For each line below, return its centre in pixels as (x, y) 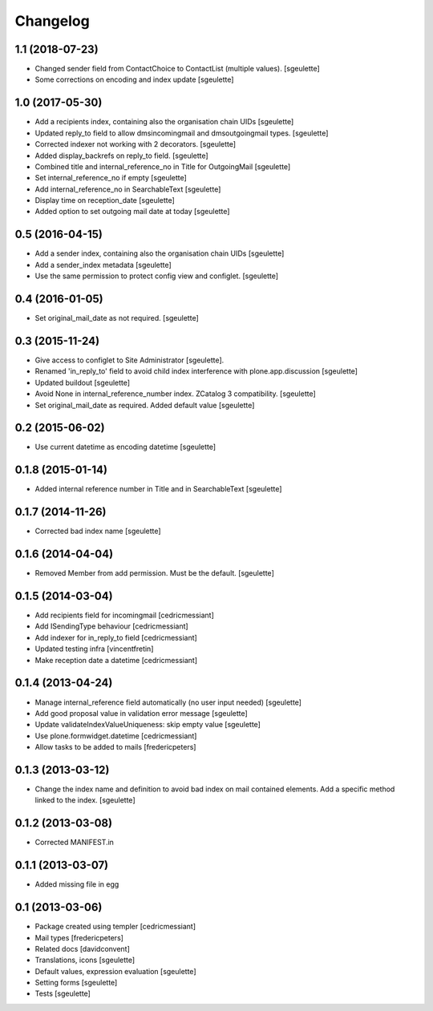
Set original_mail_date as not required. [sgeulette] (117, 318)
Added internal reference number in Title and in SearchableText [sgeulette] (158, 489)
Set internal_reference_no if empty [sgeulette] (111, 178)
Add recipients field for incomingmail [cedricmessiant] (124, 615)
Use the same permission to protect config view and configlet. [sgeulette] (157, 276)
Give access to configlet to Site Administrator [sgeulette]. (129, 360)
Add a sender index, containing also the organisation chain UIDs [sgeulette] (160, 253)
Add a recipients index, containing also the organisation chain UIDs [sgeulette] (164, 122)
